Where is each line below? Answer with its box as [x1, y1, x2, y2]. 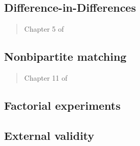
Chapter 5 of [24, 23, 64, 34]
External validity [4, 127, 95, 143]
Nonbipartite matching [4, 48, 127, 64]
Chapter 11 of [24, 72, 68, 83]
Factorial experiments [4, 97, 121, 113]
